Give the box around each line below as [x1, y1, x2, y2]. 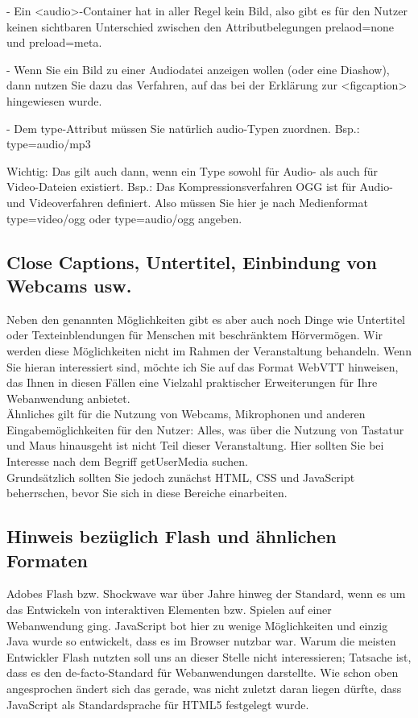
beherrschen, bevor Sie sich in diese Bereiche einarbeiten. [6, 484, 288, 501]
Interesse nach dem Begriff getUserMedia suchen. [6, 453, 249, 470]
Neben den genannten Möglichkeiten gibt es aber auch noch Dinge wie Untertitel [6, 310, 406, 327]
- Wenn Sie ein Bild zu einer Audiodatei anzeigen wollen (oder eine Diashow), [6, 60, 390, 77]
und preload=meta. [6, 34, 102, 51]
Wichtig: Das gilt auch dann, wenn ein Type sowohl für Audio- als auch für [6, 162, 378, 179]
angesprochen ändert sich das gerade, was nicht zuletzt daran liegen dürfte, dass [6, 680, 402, 696]
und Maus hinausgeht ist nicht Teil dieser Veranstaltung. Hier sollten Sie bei [6, 437, 384, 454]
